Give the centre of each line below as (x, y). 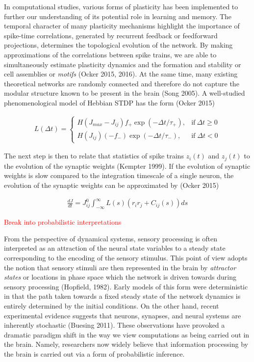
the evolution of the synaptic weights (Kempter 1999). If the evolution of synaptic (127, 166)
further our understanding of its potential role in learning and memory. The (118, 16)
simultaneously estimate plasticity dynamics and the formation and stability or (123, 64)
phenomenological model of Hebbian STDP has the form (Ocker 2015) (109, 102)
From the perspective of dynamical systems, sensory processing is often (111, 238)
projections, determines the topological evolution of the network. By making (118, 45)
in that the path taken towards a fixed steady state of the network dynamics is (122, 296)
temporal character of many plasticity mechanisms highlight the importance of (122, 26)
